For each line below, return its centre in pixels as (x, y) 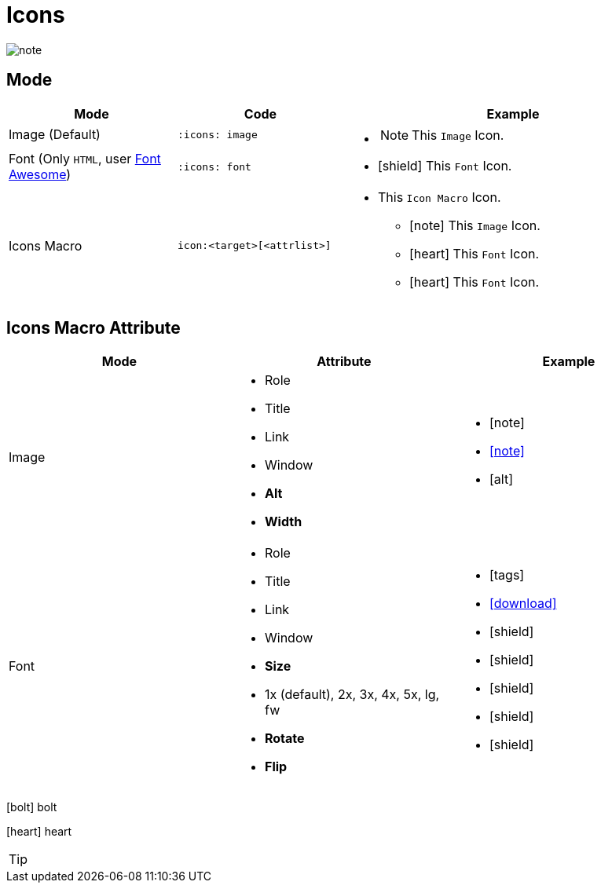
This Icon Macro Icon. (440, 197)
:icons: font (214, 166)
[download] (523, 604)
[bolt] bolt (32, 807)
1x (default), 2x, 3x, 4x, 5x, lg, (352, 695)
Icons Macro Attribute (93, 328)
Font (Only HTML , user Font (85, 159)
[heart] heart (39, 832)
